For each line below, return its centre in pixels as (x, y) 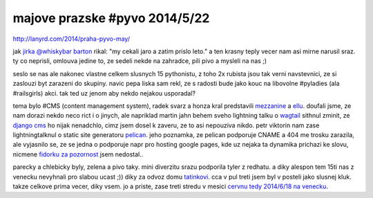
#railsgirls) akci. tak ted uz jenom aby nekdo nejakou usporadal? (104, 93)
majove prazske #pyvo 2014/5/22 (111, 18)
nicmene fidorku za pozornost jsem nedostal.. (78, 154)
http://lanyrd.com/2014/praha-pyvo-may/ (71, 39)
